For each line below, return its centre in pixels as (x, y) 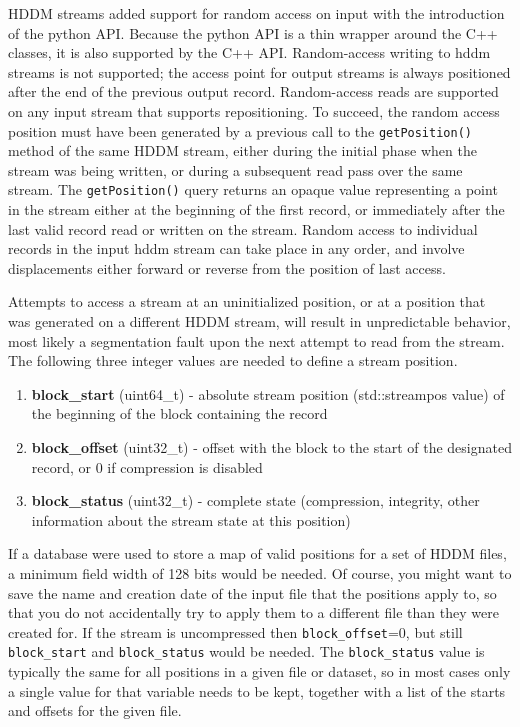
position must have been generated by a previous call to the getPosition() (240, 130)
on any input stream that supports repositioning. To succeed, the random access (254, 110)
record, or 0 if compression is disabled (147, 466)
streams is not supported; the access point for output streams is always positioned (259, 71)
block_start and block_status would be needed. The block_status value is (246, 651)
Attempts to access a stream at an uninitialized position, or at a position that (247, 301)
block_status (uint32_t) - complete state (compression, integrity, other (255, 500)
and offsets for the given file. (95, 710)
